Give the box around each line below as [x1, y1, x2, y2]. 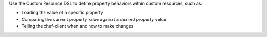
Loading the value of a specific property [21, 10, 103, 16]
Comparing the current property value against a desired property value [21, 16, 167, 22]
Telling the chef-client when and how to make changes [21, 23, 133, 29]
